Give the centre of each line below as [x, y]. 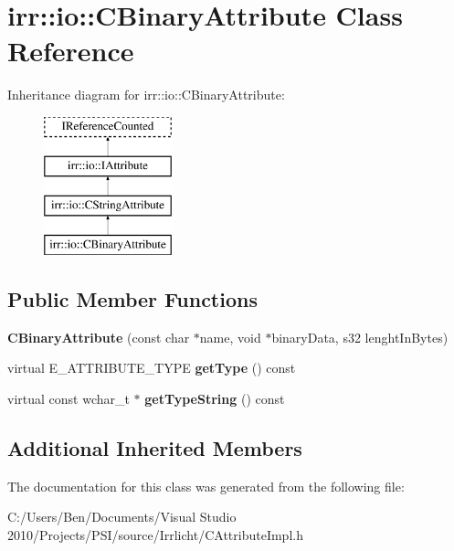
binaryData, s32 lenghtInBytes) [360, 337]
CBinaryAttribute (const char [99, 337]
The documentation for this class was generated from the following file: [206, 486]
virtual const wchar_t [69, 399]
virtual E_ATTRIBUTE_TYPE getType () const [152, 368]
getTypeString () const [215, 399]
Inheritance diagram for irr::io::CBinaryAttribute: [146, 95]
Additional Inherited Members [155, 448]
